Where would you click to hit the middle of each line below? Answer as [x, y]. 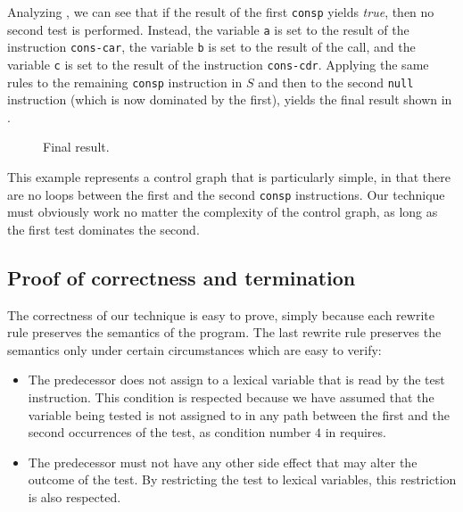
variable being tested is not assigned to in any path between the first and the [239, 414]
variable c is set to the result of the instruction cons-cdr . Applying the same [218, 64]
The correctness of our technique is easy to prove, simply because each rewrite [221, 314]
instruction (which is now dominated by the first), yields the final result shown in [230, 99]
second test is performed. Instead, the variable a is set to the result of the [208, 29]
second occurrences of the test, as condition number [169, 432]
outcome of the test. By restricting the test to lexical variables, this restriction [242, 479]
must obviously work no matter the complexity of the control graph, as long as [223, 212]
